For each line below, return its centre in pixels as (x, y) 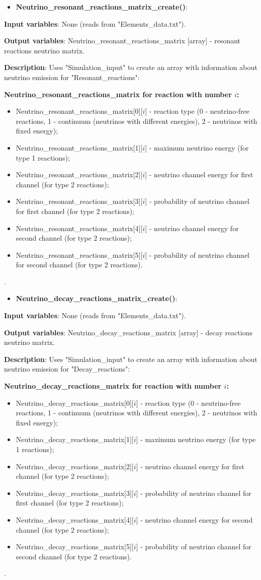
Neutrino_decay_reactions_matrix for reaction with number (113, 386)
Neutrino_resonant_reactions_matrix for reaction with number (118, 94)
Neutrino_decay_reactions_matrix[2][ (75, 466)
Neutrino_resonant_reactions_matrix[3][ (79, 201)
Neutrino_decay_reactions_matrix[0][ (75, 403)
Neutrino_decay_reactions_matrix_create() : (97, 298)
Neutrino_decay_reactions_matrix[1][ (75, 439)
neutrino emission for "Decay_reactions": (67, 369)
